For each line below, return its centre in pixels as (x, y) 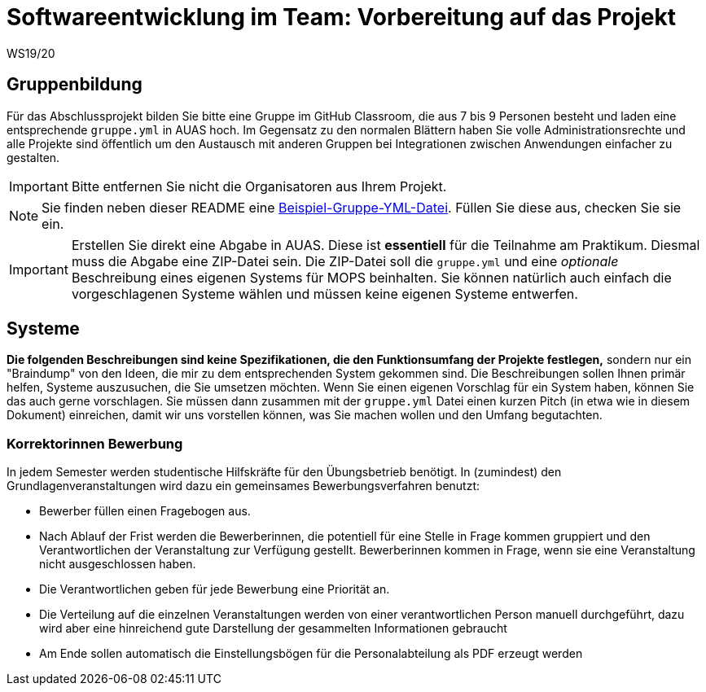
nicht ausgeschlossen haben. (118, 564)
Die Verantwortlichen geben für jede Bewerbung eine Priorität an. (215, 589)
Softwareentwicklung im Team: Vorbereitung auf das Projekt (342, 17)
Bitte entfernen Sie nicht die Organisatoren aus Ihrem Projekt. (259, 186)
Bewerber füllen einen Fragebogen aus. (145, 511)
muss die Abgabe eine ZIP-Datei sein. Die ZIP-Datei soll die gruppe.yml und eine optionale (345, 261)
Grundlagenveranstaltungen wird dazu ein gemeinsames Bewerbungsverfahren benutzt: (243, 486)
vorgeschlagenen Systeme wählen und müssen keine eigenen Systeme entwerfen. (324, 293)
